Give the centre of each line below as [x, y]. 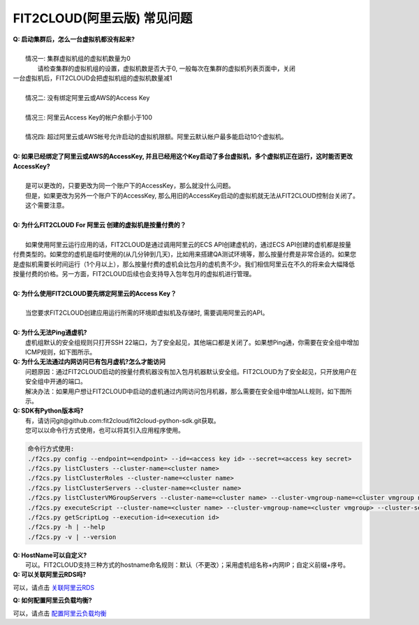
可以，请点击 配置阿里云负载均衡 [60, 613]
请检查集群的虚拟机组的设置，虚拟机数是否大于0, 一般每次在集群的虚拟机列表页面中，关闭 [167, 68]
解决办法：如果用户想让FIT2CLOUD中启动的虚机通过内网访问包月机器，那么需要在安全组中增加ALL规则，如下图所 [189, 391]
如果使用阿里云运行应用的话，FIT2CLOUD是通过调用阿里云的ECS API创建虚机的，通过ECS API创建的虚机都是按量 [189, 244]
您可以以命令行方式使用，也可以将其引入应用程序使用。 [105, 431]
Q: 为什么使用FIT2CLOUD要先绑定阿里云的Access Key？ [95, 293]
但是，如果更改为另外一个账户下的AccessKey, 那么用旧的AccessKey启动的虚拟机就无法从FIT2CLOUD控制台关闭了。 [192, 195]
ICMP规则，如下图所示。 [61, 352]
